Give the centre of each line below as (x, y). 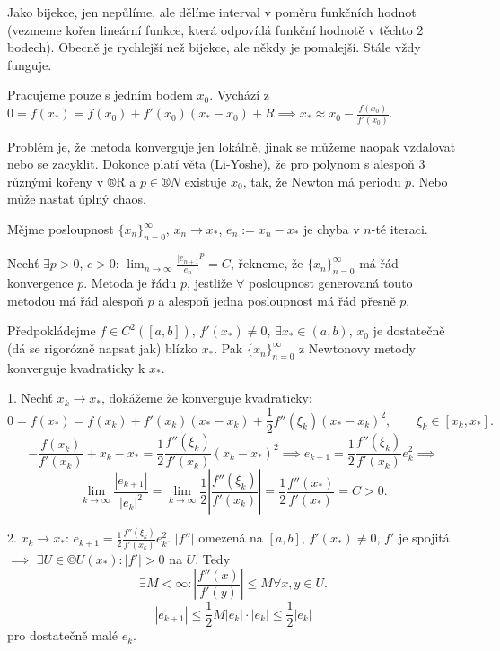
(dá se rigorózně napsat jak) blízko (102, 348)
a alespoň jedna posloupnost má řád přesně (277, 300)
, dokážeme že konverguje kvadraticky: (206, 398)
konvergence (40, 283)
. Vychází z (240, 95)
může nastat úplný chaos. (77, 199)
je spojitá (424, 538)
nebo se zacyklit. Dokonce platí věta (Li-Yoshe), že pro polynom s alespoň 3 (216, 164)
